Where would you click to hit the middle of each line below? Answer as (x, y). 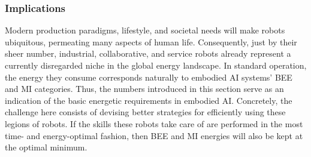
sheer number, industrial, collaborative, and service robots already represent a (148, 53)
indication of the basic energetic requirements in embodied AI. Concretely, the (149, 100)
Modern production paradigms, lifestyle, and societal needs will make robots (145, 30)
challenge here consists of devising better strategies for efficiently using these (145, 112)
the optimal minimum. (46, 147)
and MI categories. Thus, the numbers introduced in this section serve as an (144, 89)
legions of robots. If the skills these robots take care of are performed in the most (154, 123)
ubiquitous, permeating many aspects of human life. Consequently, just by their (151, 41)
